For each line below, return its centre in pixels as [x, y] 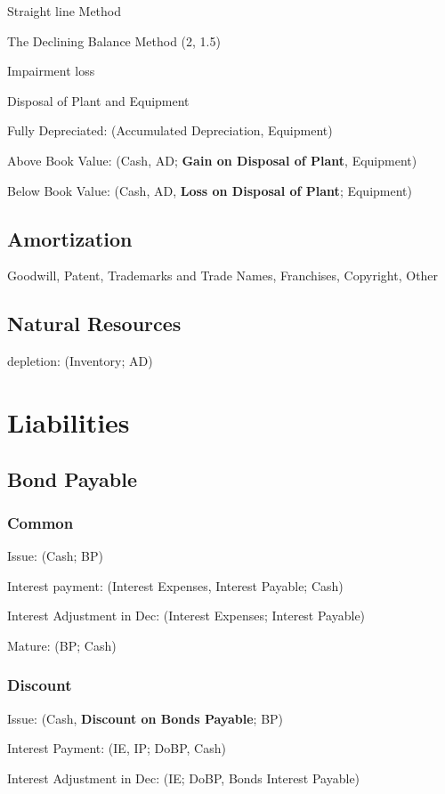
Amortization [70, 238]
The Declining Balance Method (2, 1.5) [114, 41]
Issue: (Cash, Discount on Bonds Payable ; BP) [146, 718]
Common [40, 522]
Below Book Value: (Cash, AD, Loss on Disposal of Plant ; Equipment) [210, 190]
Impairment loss [51, 71]
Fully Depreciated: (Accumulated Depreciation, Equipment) [170, 130]
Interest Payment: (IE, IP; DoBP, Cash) [117, 748]
